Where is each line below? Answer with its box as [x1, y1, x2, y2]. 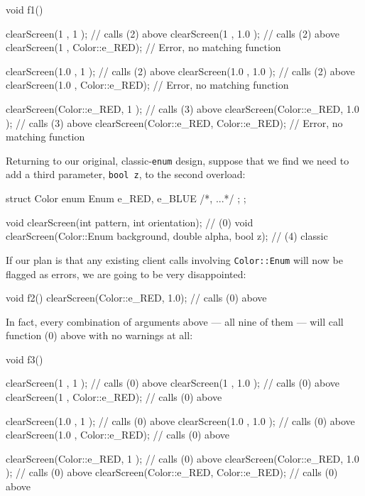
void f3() [6, 351, 43, 366]
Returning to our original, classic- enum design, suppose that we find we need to [6, 153, 349, 167]
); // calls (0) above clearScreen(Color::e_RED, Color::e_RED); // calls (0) [6, 465, 338, 480]
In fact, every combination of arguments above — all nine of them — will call [6, 314, 344, 329]
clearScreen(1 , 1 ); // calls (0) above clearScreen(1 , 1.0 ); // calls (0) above [6, 375, 340, 390]
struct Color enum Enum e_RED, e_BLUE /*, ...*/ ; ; [6, 191, 246, 206]
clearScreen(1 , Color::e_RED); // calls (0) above [6, 390, 222, 404]
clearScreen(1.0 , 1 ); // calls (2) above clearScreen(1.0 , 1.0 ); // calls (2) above [6, 63, 355, 78]
